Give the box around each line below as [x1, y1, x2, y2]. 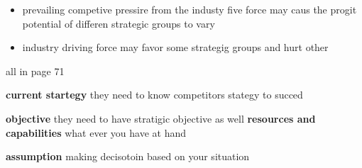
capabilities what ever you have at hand [6, 125, 186, 140]
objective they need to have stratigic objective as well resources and [6, 111, 316, 125]
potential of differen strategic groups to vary [22, 16, 215, 30]
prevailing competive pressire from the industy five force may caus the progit [22, 2, 357, 16]
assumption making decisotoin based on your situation [6, 149, 250, 164]
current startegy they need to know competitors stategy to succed [6, 87, 303, 102]
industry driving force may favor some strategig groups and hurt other [22, 40, 329, 55]
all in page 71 [6, 63, 65, 78]
